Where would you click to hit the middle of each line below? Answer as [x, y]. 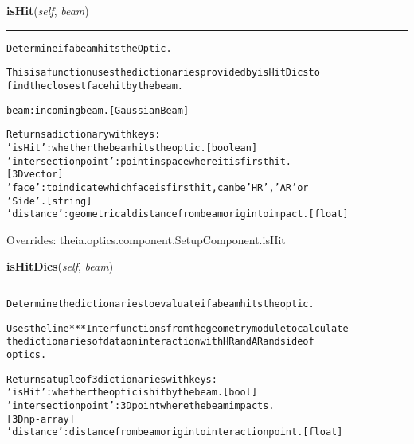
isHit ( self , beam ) [48, 10]
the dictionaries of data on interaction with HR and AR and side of [160, 342]
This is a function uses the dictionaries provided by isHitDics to [163, 73]
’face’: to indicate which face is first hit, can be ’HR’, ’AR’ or [158, 187]
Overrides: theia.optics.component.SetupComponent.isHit [146, 239]
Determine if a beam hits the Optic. [89, 48]
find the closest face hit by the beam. [95, 86]
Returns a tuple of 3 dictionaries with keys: [112, 379]
